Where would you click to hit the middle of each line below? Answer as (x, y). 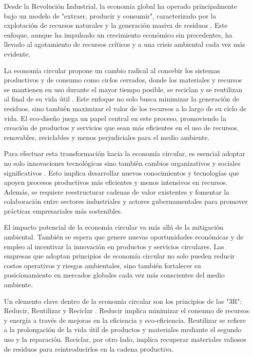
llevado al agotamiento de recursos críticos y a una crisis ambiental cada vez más (125, 44)
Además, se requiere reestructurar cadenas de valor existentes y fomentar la (117, 191)
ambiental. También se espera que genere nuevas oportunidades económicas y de (124, 237)
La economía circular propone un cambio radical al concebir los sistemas (112, 70)
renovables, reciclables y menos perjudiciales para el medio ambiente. (107, 137)
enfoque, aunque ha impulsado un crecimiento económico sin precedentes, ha (118, 34)
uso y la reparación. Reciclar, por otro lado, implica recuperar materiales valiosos (125, 339)
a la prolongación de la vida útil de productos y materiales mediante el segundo (123, 329)
